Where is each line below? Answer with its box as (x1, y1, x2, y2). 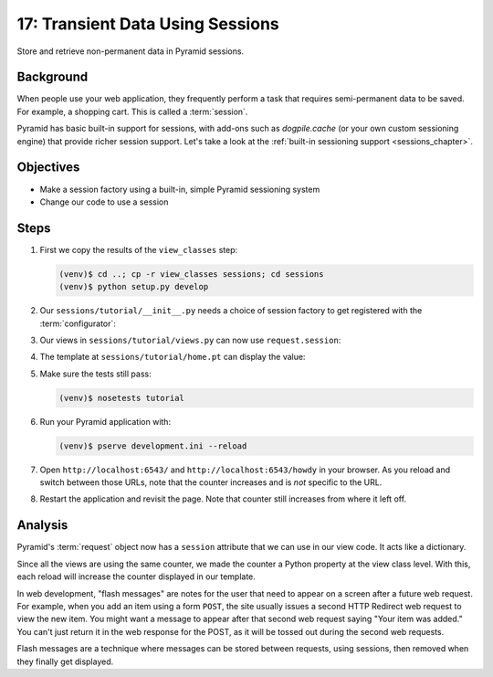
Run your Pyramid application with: (39, 416, 172, 427)
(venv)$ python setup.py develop (58, 281, 209, 292)
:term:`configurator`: (39, 318, 116, 329)
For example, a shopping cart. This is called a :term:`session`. (16, 106, 248, 117)
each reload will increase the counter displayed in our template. (16, 571, 256, 582)
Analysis (16, 517, 68, 534)
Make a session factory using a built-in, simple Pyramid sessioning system (39, 184, 320, 195)
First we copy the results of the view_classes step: (39, 244, 238, 255)
